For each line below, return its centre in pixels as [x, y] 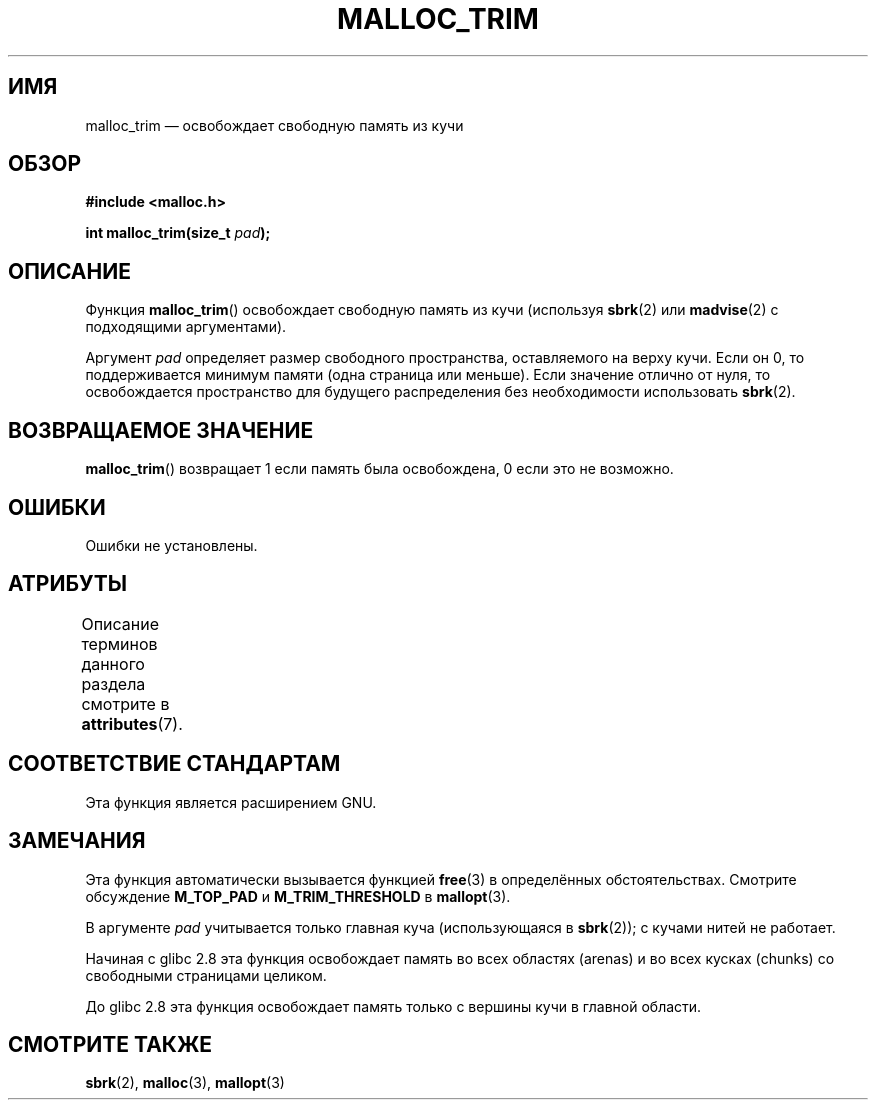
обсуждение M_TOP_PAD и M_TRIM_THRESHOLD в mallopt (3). [298, 896]
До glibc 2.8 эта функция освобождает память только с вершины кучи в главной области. [393, 1006]
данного [113, 663]
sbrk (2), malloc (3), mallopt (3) [185, 1083]
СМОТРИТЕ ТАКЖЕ [110, 1044]
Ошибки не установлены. [171, 545]
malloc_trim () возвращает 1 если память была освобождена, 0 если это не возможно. [379, 469]
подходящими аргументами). [186, 327]
